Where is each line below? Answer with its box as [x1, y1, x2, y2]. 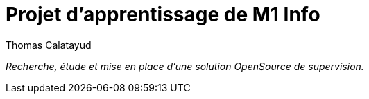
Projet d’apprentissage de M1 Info [6, 3, 320, 26]
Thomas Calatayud [6, 38, 92, 51]
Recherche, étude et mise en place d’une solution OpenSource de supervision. [6, 60, 364, 72]
